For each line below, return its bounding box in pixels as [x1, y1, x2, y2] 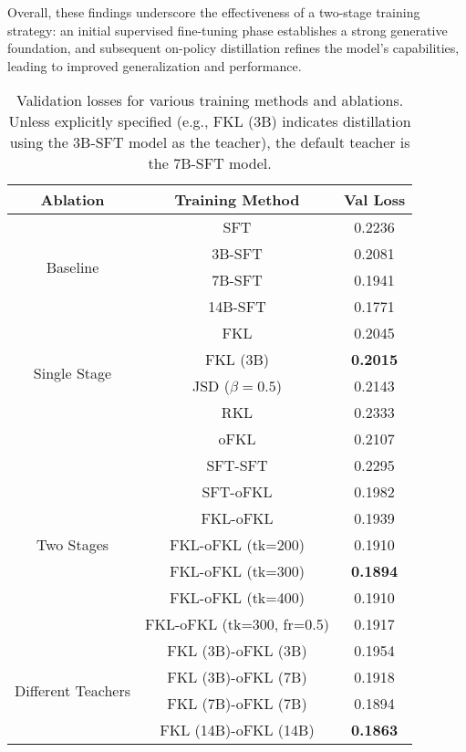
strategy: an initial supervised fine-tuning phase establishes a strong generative [7, 20, 448, 39]
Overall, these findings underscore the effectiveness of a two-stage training [7, 3, 420, 21]
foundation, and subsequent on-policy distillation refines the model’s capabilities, [7, 38, 460, 57]
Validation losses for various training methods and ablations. [16, 89, 404, 111]
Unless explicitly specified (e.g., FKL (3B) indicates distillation [8, 110, 411, 132]
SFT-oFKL [202, 481, 273, 503]
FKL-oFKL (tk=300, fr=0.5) [145, 613, 329, 635]
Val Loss [343, 189, 406, 211]
